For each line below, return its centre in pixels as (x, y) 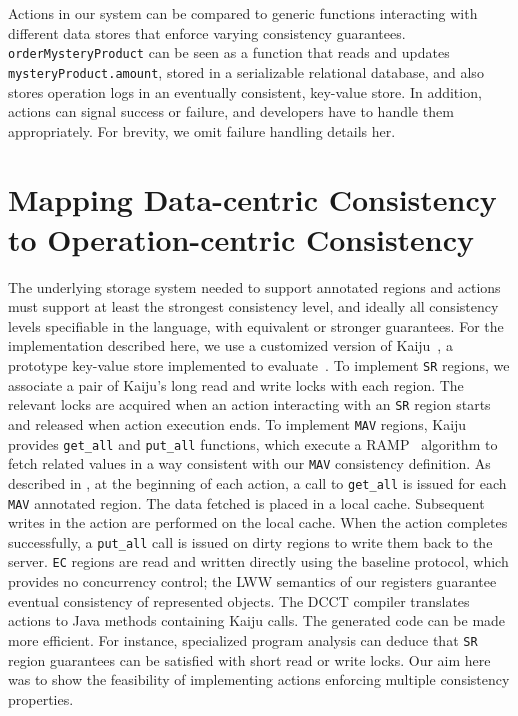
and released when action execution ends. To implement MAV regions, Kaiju (237, 423)
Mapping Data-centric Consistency (252, 199)
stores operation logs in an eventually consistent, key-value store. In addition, (245, 91)
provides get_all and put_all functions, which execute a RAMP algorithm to (253, 443)
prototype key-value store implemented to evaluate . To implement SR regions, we (259, 364)
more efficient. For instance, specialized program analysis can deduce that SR (243, 639)
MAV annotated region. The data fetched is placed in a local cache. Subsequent (246, 502)
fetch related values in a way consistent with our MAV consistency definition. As (249, 463)
